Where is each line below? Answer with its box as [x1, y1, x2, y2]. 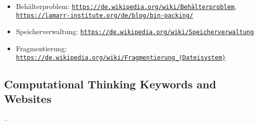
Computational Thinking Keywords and [4, 76, 217, 91]
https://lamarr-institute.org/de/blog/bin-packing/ [16, 12, 193, 19]
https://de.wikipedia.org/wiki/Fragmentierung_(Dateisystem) [16, 54, 226, 61]
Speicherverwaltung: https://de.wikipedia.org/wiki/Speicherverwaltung [16, 26, 254, 37]
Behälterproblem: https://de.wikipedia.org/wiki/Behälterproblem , [16, 1, 237, 11]
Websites [4, 91, 51, 106]
